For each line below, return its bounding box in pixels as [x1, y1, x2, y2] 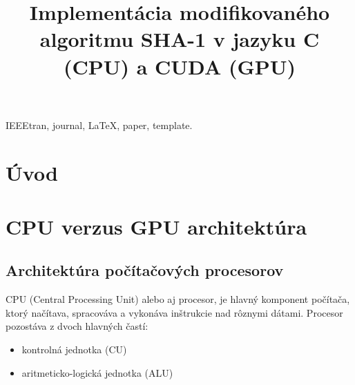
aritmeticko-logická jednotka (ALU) [21, 365, 173, 379]
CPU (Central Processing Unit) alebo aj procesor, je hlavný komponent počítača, [6, 292, 350, 306]
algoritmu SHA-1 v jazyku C [39, 25, 320, 53]
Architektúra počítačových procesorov [6, 259, 284, 281]
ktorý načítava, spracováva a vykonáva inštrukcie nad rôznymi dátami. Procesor [6, 305, 343, 319]
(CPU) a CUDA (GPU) [63, 52, 296, 80]
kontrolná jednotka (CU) [21, 342, 127, 357]
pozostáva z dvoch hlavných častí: [6, 319, 148, 333]
